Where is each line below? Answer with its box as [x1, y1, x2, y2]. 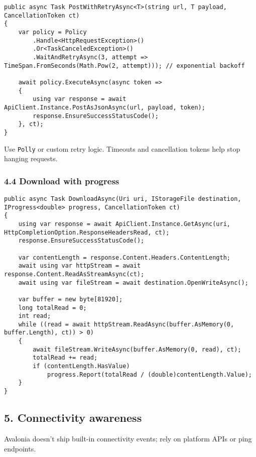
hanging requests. [4, 153, 58, 164]
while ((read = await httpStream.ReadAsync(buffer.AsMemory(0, [18, 320, 234, 328]
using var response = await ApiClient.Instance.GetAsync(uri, [18, 220, 231, 227]
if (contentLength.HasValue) [33, 363, 130, 370]
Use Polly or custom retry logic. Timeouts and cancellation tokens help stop [4, 143, 240, 154]
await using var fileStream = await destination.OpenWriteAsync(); [18, 279, 248, 286]
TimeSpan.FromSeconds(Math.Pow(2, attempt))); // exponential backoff [4, 62, 245, 69]
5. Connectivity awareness [4, 410, 142, 425]
